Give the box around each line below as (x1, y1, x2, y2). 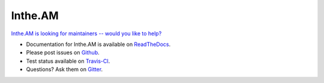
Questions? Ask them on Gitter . (26, 66, 103, 73)
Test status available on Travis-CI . (26, 57, 110, 64)
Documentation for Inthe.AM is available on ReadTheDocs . (26, 41, 171, 48)
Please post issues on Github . (26, 49, 100, 56)
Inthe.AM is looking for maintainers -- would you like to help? (11, 30, 162, 37)
